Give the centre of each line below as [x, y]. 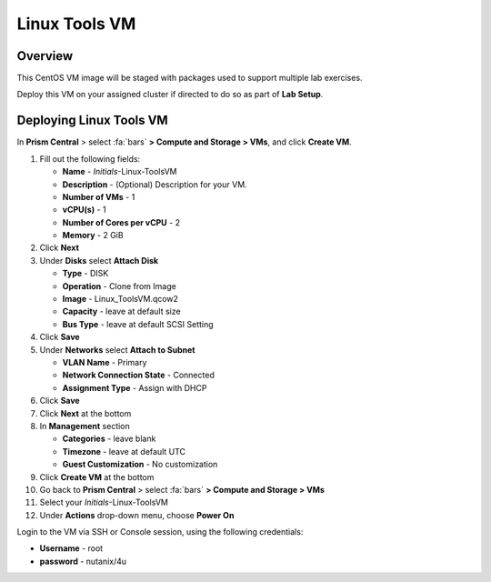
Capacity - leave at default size [121, 311]
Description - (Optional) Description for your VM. [155, 184]
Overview [45, 56]
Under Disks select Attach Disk [99, 260]
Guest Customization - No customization [140, 465]
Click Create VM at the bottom [97, 477]
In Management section [85, 426]
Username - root [71, 548]
